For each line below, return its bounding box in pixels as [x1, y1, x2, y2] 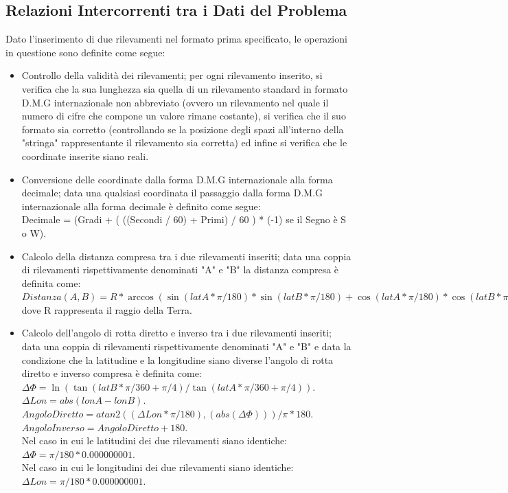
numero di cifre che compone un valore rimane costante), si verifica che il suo [21, 108, 346, 123]
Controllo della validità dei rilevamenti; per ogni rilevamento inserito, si [21, 68, 323, 82]
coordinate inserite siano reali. [21, 148, 149, 163]
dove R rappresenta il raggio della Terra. [21, 302, 192, 317]
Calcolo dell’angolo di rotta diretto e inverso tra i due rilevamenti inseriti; [21, 325, 332, 340]
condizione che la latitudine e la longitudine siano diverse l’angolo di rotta [21, 352, 334, 367]
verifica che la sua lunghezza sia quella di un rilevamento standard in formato [21, 81, 348, 95]
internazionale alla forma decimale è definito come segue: [21, 198, 261, 213]
